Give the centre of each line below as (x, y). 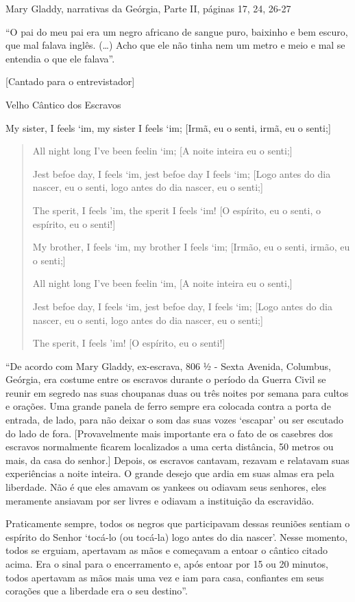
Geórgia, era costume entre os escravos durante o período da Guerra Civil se (166, 379)
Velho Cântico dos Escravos (63, 104)
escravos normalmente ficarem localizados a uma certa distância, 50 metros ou (170, 447)
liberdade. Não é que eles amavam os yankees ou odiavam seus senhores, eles (166, 487)
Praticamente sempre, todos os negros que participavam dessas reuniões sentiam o (178, 523)
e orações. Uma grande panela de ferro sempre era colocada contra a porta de (168, 406)
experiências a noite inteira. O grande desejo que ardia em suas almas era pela (170, 473)
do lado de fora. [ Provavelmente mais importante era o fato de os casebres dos (169, 433)
